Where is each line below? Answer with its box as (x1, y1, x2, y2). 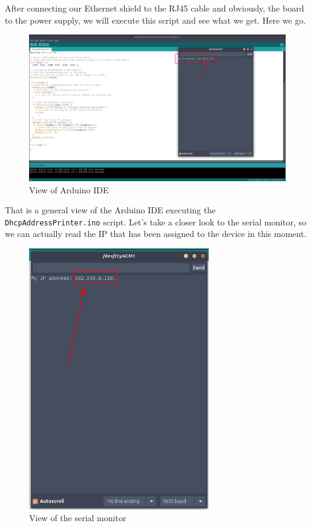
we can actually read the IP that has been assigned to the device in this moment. (5, 227, 307, 240)
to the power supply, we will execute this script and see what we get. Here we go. (5, 13, 306, 26)
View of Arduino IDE (29, 183, 109, 196)
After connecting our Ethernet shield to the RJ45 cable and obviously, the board (5, 2, 304, 14)
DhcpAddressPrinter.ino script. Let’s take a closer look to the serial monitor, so (5, 215, 307, 228)
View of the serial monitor (29, 511, 126, 524)
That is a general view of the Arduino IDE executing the (5, 204, 216, 216)
